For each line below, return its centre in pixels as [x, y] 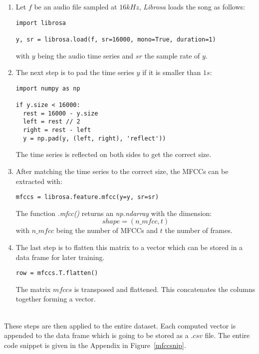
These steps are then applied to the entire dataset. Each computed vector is [120, 325]
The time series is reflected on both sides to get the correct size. [114, 154]
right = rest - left [57, 130]
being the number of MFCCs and [107, 230]
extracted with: [39, 181]
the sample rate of [172, 55]
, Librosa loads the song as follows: [192, 6]
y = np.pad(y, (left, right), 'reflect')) [95, 138]
